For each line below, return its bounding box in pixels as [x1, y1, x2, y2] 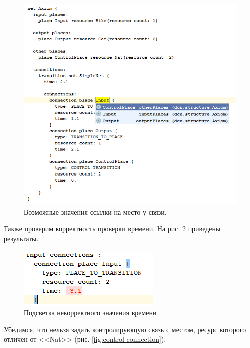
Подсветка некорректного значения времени [24, 307, 157, 318]
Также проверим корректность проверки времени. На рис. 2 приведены [4, 223, 221, 234]
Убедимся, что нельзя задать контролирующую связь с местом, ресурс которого [4, 324, 246, 334]
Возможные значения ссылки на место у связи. [24, 206, 167, 217]
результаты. [4, 233, 39, 243]
